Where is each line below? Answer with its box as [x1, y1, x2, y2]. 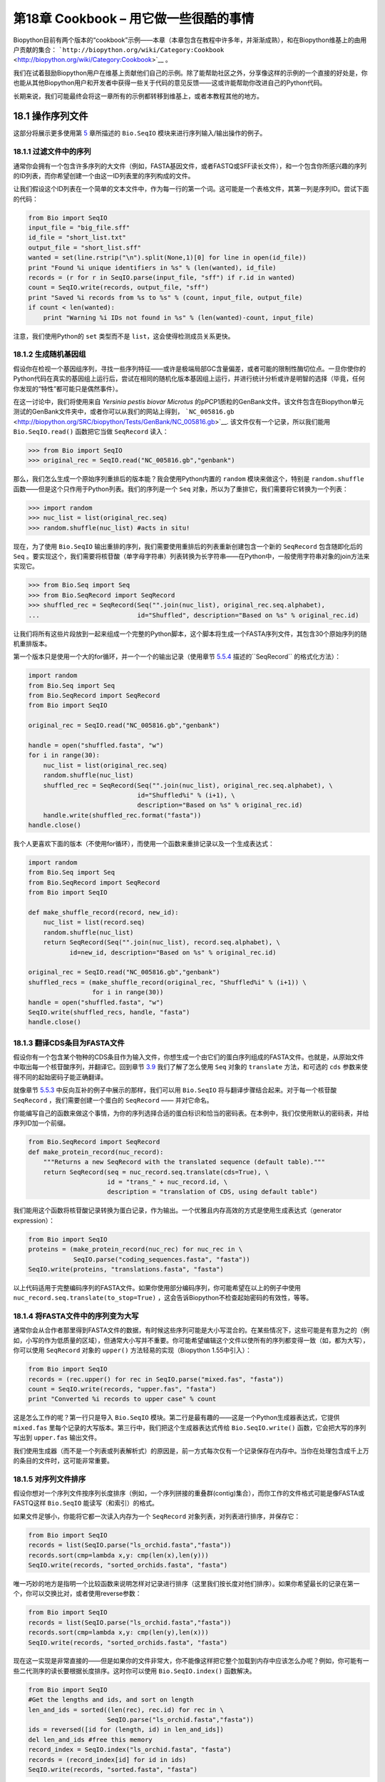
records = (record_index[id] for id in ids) [28, 1756, 187, 1763]
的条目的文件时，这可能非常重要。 [13, 1456, 113, 1465]
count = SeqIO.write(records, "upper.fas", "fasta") [28, 1385, 217, 1393]
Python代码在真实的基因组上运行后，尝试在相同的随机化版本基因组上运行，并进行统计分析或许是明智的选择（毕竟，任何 [13, 374, 365, 383]
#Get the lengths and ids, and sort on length [28, 1696, 194, 1704]
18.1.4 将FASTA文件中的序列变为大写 [13, 1312, 139, 1322]
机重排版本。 [13, 639, 51, 648]
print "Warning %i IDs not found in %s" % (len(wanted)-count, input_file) [43, 314, 314, 321]
